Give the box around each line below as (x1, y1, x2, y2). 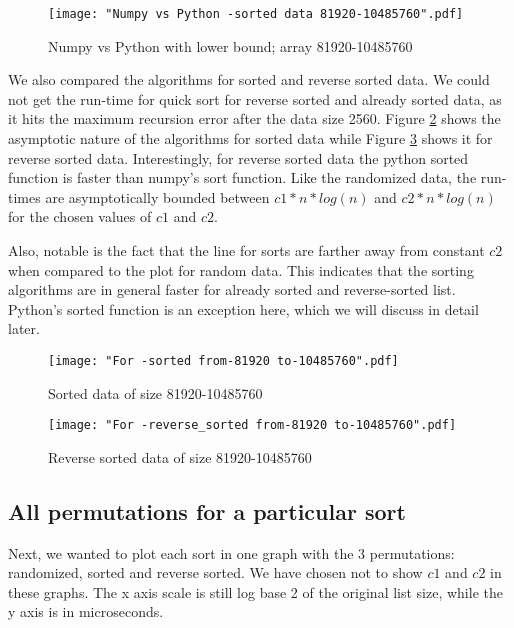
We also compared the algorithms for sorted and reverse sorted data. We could (8, 69, 490, 90)
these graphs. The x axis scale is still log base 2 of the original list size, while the (8, 581, 503, 602)
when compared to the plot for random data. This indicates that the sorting (8, 259, 474, 280)
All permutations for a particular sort (8, 495, 406, 526)
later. (8, 318, 40, 339)
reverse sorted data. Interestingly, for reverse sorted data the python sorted (8, 147, 469, 168)
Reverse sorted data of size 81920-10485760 (48, 446, 312, 467)
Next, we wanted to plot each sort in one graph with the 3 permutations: (8, 542, 455, 563)
